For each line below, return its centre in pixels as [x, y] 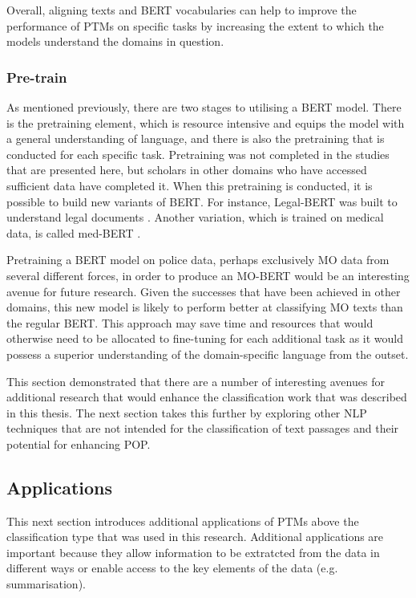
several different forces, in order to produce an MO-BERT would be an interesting [208, 275]
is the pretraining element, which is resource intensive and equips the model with [206, 122]
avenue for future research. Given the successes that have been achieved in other [204, 291]
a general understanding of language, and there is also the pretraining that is [196, 138]
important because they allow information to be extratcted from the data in [193, 552]
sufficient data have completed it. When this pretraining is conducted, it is [190, 185]
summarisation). [46, 584]
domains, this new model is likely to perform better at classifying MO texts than [205, 307]
